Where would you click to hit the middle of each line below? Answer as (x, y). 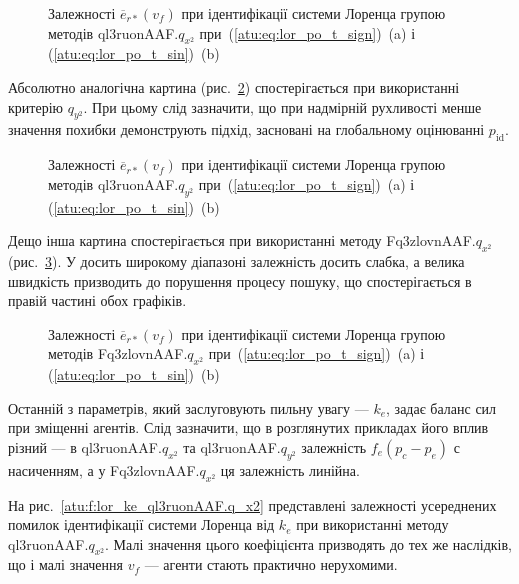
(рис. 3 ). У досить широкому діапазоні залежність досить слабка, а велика (236, 260)
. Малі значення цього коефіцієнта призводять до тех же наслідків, (308, 543)
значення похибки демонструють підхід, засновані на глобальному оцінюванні (246, 129)
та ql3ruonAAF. (232, 446)
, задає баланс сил (441, 407)
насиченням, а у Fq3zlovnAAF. (104, 469)
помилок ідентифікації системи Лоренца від (141, 524)
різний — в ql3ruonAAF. (85, 446)
